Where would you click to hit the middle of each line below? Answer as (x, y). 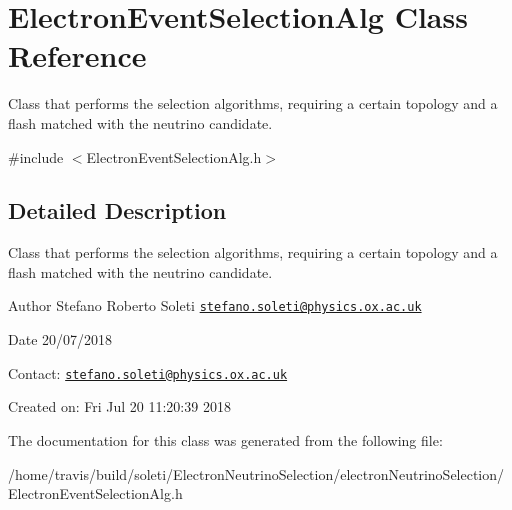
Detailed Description (117, 210)
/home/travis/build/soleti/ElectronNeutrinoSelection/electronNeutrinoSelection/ (256, 473)
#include (36, 156)
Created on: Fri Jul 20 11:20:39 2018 (119, 406)
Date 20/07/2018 (60, 339)
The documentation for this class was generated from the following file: (225, 439)
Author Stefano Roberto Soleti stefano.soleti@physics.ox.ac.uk (215, 305)
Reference (77, 55)
